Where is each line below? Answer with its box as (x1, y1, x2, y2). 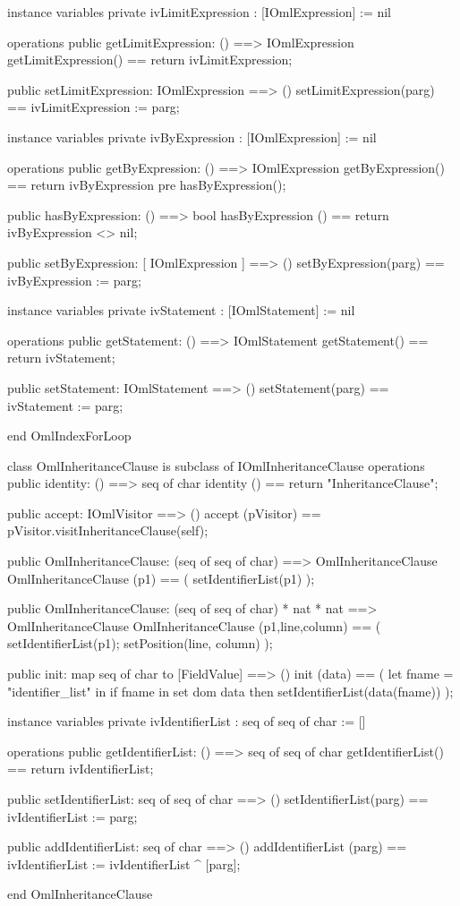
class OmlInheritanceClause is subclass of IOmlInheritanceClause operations (7, 456, 425, 474)
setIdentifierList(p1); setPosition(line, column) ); (7, 634, 273, 653)
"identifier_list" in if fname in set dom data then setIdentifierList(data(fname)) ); (7, 681, 454, 700)
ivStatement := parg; (7, 396, 124, 415)
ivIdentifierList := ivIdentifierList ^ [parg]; (7, 854, 241, 873)
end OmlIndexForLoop (7, 426, 132, 445)
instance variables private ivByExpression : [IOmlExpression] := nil (7, 127, 377, 146)
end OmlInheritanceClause (7, 885, 153, 903)
